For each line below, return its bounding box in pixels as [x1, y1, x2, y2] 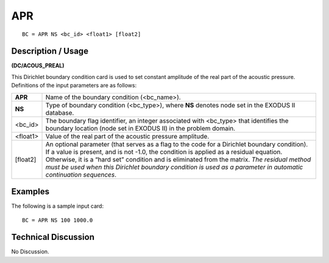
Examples [11, 186, 50, 197]
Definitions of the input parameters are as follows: [11, 82, 137, 89]
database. [45, 108, 74, 117]
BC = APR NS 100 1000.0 [22, 216, 93, 224]
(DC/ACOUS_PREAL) [11, 62, 65, 69]
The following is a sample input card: [11, 202, 104, 210]
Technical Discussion [11, 232, 94, 242]
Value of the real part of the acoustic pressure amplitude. [45, 132, 210, 140]
